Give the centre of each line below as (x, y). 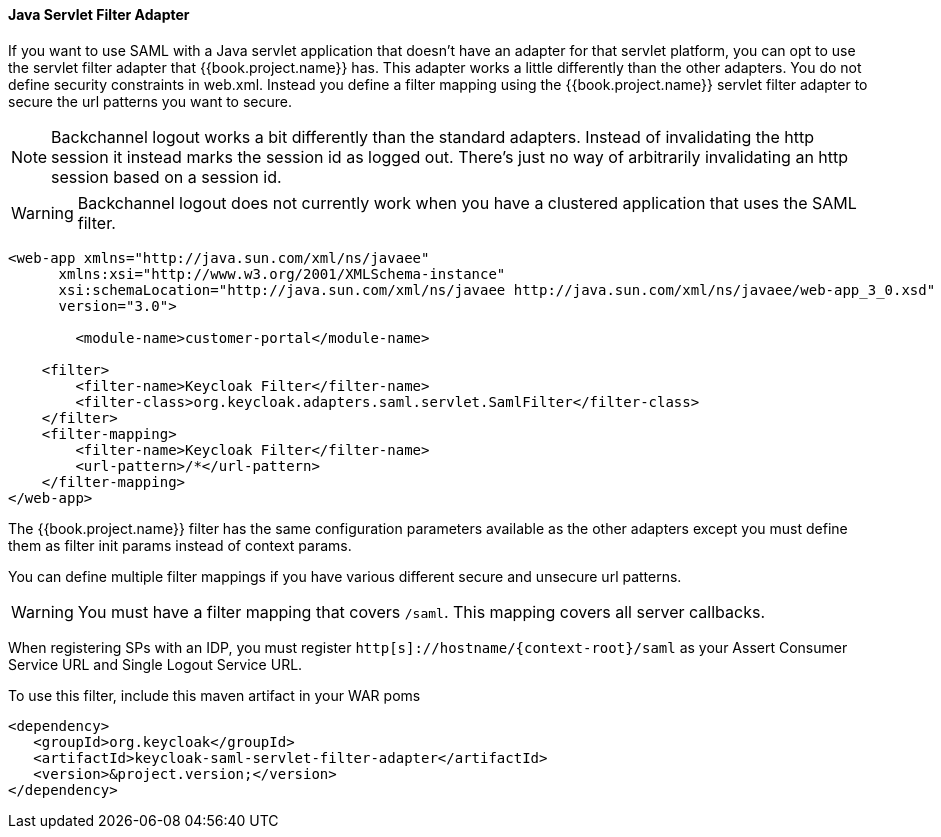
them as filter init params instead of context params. (180, 545)
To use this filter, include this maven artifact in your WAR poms (214, 695)
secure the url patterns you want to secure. (150, 101)
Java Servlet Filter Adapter (99, 14)
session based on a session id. (166, 176)
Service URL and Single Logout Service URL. (155, 664)
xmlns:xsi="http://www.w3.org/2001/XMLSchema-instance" (282, 273)
